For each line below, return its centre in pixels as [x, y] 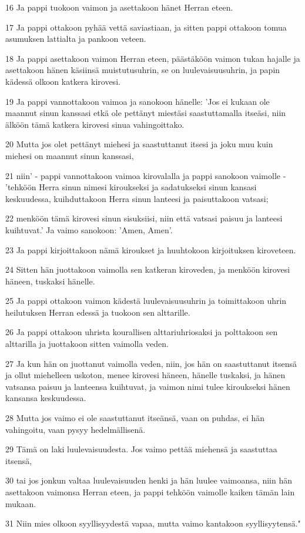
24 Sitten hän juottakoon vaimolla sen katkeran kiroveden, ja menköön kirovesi [148, 269]
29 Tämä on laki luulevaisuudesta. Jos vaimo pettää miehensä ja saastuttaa [141, 449]
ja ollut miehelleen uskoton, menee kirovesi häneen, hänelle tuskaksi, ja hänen [145, 375]
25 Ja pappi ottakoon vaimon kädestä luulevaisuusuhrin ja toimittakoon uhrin [146, 301]
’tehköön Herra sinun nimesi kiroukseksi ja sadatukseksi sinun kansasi [131, 187]
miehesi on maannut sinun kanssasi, [70, 155]
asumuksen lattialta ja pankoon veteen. [76, 39]
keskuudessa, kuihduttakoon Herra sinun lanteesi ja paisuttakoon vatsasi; [137, 198]
